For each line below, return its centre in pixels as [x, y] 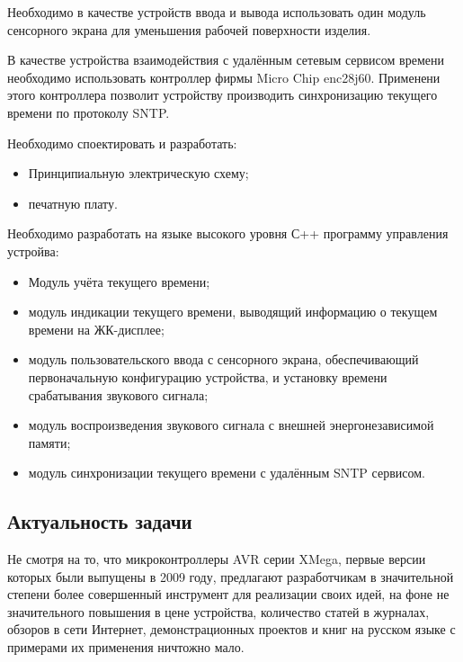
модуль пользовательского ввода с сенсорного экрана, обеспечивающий [223, 359]
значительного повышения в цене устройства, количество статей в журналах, [218, 611]
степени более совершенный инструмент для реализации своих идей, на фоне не [228, 594]
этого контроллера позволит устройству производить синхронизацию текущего [223, 95]
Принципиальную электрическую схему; [138, 173]
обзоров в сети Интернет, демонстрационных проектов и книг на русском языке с [231, 629]
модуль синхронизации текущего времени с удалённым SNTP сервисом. [227, 473]
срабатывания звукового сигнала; [118, 394]
